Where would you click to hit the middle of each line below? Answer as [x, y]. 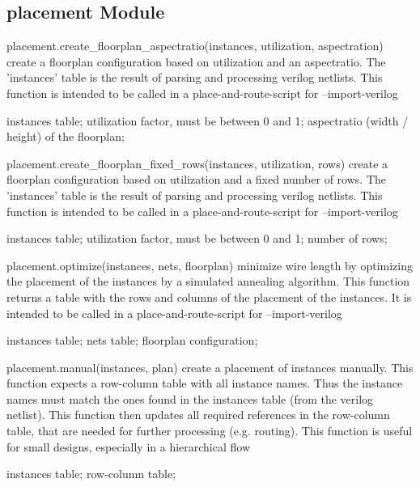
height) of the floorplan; [66, 136]
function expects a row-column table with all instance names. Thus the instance [205, 383]
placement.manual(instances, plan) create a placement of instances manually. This [210, 367]
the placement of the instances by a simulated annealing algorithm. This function [208, 281]
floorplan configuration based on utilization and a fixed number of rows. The [196, 179]
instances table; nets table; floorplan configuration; [132, 340]
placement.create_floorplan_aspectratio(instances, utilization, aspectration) [195, 46]
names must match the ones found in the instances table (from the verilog [190, 398]
